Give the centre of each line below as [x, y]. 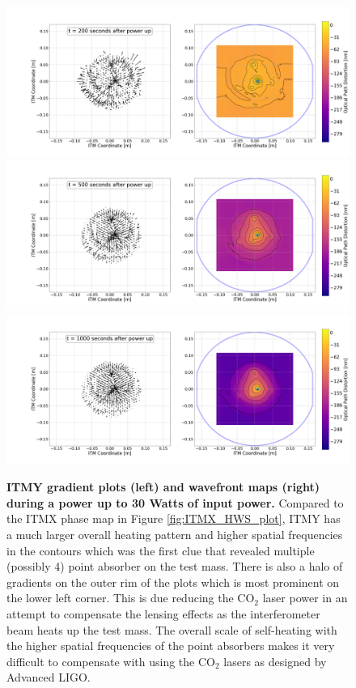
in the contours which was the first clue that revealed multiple [161, 550]
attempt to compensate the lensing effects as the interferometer [163, 614]
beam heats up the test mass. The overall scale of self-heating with [172, 629]
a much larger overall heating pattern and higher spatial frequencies [175, 535]
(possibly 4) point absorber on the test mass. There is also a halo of [175, 566]
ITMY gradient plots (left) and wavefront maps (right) [163, 487]
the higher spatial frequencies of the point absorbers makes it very [171, 646]
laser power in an [305, 598]
